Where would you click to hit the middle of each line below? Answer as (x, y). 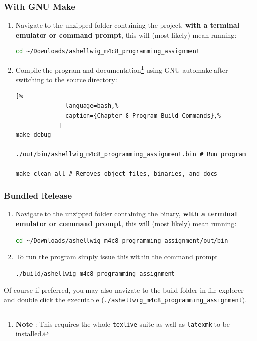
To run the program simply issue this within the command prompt (117, 257)
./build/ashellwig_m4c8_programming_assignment (95, 274)
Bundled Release (38, 195)
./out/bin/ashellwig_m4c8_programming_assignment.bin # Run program (131, 154)
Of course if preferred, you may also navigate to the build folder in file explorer (124, 290)
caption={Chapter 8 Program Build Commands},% (143, 116)
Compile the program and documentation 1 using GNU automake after (122, 69)
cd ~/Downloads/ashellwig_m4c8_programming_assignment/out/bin (122, 240)
